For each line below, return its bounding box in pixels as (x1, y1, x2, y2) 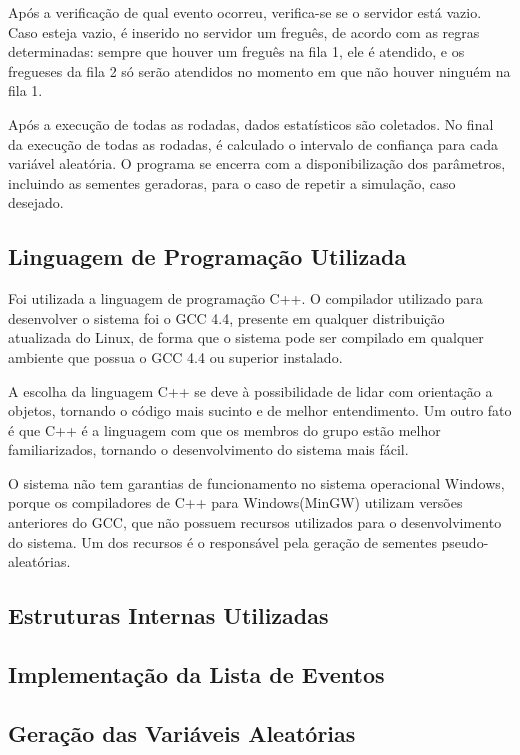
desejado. (8, 192, 64, 213)
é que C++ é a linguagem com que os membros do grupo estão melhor (8, 419, 441, 440)
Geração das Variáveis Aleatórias (8, 717, 356, 748)
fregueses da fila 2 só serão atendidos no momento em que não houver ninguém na (8, 60, 511, 81)
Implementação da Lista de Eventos (8, 659, 385, 690)
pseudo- (441, 531, 489, 552)
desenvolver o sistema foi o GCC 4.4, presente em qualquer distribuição (8, 307, 445, 328)
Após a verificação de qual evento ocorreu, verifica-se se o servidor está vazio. (8, 2, 482, 22)
